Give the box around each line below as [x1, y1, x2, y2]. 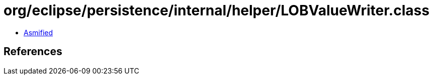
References [4, 45, 62, 58]
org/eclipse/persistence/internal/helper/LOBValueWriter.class [4, 2, 429, 19]
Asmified [24, 28, 53, 37]
